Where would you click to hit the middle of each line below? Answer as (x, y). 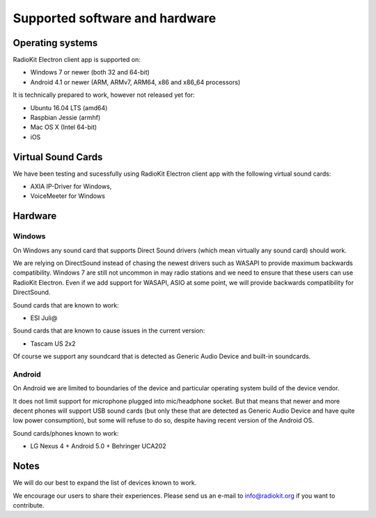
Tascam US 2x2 (53, 343)
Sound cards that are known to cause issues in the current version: (109, 330)
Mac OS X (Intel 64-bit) (64, 127)
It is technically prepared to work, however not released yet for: (104, 95)
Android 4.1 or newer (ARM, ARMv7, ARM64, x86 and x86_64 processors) (135, 82)
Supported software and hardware (115, 18)
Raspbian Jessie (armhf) (65, 118)
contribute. (29, 505)
